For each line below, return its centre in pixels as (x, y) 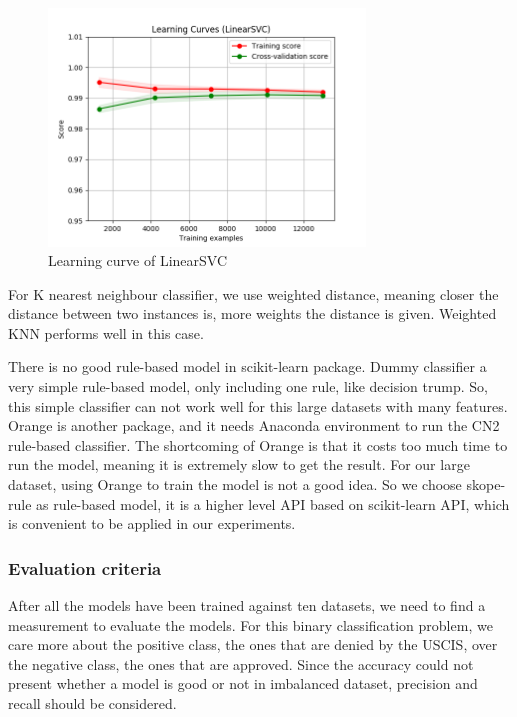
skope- (486, 484)
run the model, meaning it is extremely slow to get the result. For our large (239, 464)
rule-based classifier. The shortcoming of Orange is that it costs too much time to (258, 444)
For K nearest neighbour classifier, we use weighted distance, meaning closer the (253, 293)
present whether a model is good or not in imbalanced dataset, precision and (243, 683)
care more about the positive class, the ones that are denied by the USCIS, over (253, 644)
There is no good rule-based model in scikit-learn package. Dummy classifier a (247, 366)
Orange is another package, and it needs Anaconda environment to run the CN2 (254, 425)
